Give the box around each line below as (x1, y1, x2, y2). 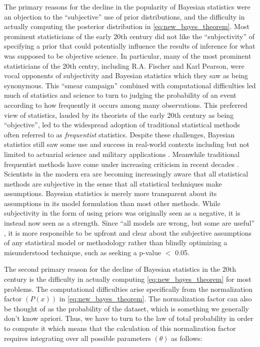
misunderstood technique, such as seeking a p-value (4, 247, 161, 257)
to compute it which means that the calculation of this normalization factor (4, 323, 236, 333)
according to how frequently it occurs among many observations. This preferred (4, 99, 247, 110)
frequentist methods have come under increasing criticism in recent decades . (4, 158, 239, 169)
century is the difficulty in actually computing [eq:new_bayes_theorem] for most (4, 274, 252, 284)
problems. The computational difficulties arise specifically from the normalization (4, 283, 253, 294)
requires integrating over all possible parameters (4, 332, 151, 343)
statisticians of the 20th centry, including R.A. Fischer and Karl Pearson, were (4, 60, 244, 71)
